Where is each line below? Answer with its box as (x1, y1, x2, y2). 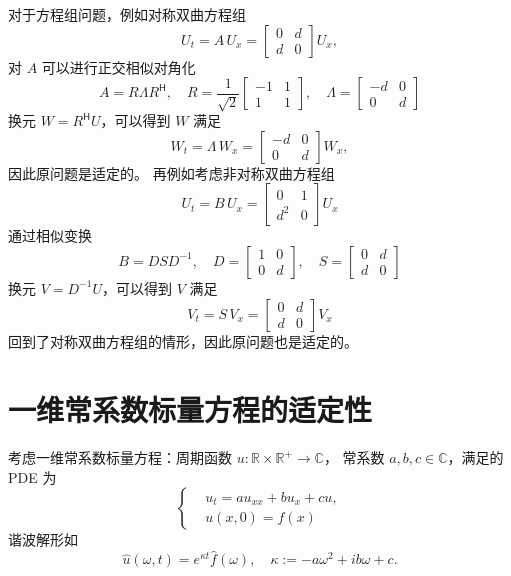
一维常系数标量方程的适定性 (8, 389, 373, 430)
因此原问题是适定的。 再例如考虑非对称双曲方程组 (8, 162, 335, 183)
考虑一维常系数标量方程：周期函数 (8, 447, 232, 468)
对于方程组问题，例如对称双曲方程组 (8, 4, 246, 24)
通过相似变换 (8, 225, 92, 246)
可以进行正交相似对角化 (41, 56, 196, 77)
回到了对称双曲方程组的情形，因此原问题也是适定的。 (8, 330, 358, 351)
